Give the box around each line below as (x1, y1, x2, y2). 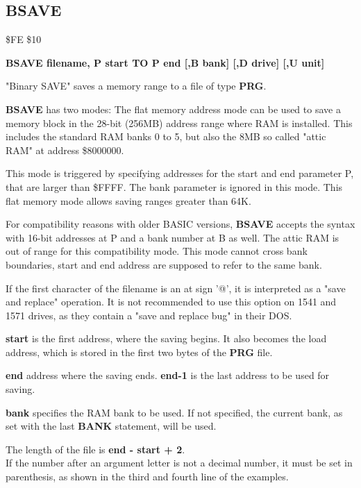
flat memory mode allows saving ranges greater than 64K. (6, 193, 251, 208)
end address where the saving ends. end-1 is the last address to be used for (6, 368, 330, 382)
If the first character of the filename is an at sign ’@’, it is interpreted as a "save (6, 280, 346, 295)
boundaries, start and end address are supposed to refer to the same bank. (6, 257, 322, 271)
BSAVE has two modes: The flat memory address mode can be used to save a (6, 101, 341, 116)
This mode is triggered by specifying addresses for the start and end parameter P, (6, 166, 354, 180)
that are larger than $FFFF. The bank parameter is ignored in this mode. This (6, 179, 343, 194)
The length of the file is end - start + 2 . (6, 441, 185, 456)
